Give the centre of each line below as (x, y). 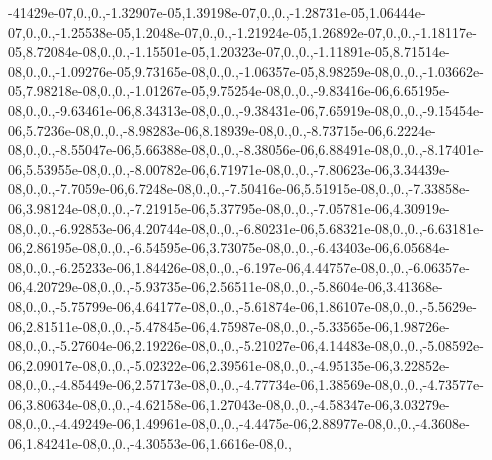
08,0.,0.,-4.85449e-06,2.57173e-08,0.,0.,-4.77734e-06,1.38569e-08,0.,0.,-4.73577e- (246, 384)
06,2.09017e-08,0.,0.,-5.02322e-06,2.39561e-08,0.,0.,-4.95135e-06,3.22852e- (229, 364)
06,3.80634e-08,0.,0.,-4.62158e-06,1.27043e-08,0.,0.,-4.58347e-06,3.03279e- (229, 403)
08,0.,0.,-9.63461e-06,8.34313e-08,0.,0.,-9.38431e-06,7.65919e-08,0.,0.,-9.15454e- (246, 109)
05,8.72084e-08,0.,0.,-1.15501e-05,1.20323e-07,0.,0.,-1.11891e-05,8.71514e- (229, 51)
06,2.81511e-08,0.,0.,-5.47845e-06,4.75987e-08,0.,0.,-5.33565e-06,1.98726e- (229, 325)
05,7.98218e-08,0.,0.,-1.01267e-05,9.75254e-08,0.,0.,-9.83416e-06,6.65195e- (229, 90)
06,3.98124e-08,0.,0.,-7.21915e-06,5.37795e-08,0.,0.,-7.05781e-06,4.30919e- (229, 207)
